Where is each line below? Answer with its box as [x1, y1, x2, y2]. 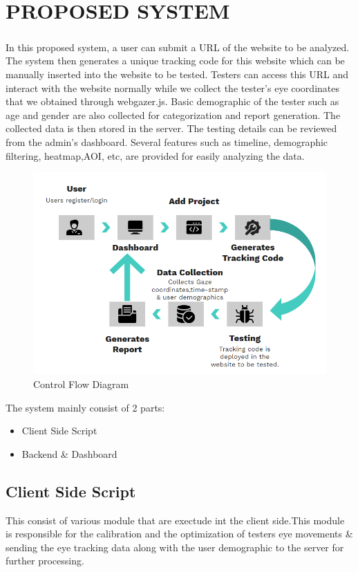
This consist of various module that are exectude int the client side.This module [6, 513, 345, 527]
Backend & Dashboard [21, 446, 117, 461]
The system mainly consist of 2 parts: [6, 400, 165, 414]
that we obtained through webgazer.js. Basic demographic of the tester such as [6, 94, 339, 109]
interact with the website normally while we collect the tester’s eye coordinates [6, 80, 339, 95]
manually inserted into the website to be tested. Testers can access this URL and [6, 66, 349, 81]
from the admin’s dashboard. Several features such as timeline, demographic [6, 134, 328, 149]
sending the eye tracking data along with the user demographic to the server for [6, 539, 344, 554]
